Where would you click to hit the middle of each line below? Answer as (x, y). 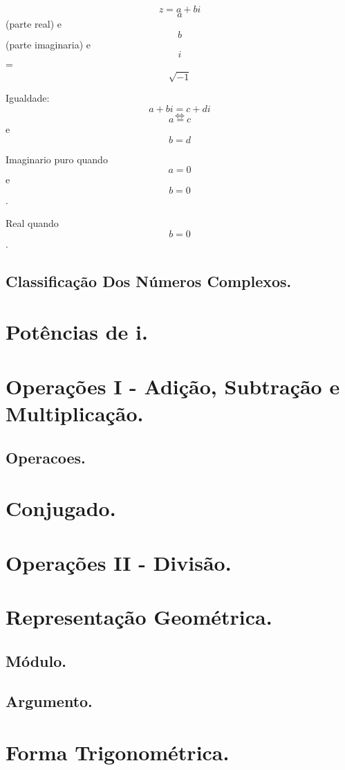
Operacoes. (46, 457)
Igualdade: (28, 98)
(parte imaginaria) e (48, 44)
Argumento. (49, 701)
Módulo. (36, 660)
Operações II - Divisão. (119, 562)
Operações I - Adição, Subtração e (173, 386)
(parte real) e (34, 24)
